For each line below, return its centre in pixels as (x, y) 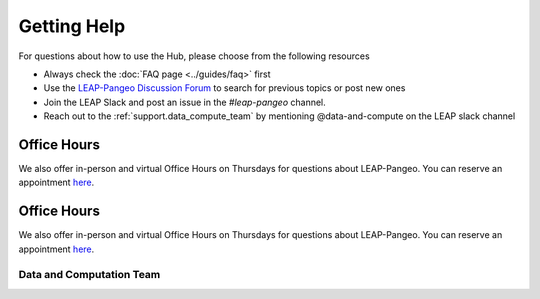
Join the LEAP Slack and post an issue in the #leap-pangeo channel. (185, 102)
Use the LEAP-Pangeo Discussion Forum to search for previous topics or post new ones (224, 88)
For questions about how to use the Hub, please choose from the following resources (194, 56)
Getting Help (72, 26)
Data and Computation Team (89, 275)
